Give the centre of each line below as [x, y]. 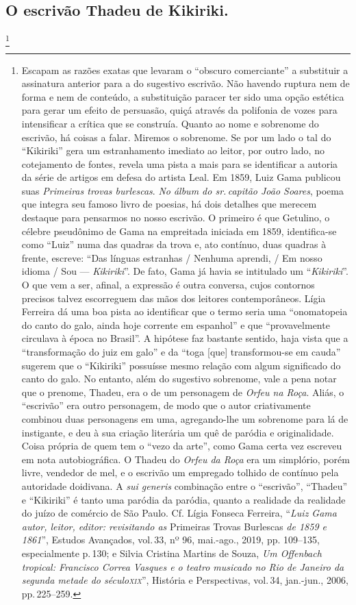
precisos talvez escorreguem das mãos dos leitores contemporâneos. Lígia [174, 298]
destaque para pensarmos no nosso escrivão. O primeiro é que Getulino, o [176, 218]
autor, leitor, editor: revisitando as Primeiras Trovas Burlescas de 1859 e [174, 526]
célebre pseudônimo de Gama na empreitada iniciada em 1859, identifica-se [179, 231]
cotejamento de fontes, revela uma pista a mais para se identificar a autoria [180, 163]
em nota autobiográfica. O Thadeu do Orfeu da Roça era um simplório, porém [186, 459]
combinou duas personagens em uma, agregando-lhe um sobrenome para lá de [185, 418]
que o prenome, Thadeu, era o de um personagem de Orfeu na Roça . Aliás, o [183, 392]
